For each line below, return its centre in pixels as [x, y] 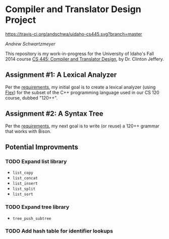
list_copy [23, 173]
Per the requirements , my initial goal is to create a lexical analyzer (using [80, 87]
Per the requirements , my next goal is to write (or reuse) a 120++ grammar [82, 126]
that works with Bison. [28, 131]
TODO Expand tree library [37, 207]
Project [21, 20]
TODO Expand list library [36, 161]
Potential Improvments [42, 147]
